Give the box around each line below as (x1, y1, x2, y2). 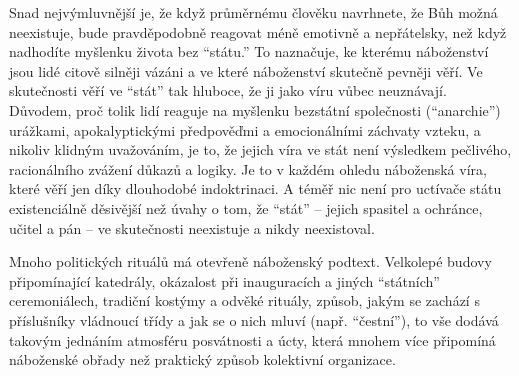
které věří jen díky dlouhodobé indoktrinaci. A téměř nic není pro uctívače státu (9, 178, 502, 199)
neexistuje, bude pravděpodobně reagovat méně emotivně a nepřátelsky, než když (9, 21, 507, 42)
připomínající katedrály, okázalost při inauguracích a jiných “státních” (9, 270, 440, 291)
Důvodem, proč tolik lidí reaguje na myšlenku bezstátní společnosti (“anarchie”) (9, 99, 501, 120)
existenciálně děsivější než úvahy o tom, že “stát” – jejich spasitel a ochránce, (9, 197, 483, 218)
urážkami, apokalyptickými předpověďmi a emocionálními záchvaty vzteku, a (9, 119, 481, 140)
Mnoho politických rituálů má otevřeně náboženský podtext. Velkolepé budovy (9, 251, 492, 272)
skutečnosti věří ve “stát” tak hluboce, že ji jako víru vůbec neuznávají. (9, 80, 447, 101)
